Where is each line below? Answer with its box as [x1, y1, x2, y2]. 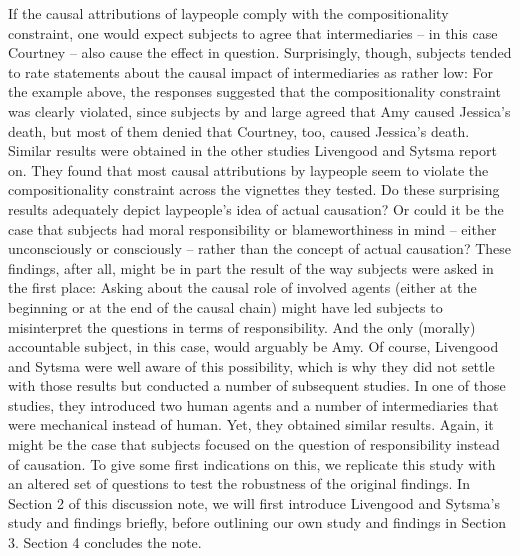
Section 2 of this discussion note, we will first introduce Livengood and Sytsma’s [8, 492, 500, 513]
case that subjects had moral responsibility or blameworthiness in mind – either [8, 218, 497, 239]
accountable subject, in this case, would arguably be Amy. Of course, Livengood [8, 336, 499, 357]
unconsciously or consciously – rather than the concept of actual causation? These [8, 238, 512, 259]
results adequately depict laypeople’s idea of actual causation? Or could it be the [8, 198, 504, 219]
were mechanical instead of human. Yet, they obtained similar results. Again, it [8, 414, 494, 435]
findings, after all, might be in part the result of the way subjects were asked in [8, 257, 494, 278]
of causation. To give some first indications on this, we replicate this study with [8, 453, 496, 474]
